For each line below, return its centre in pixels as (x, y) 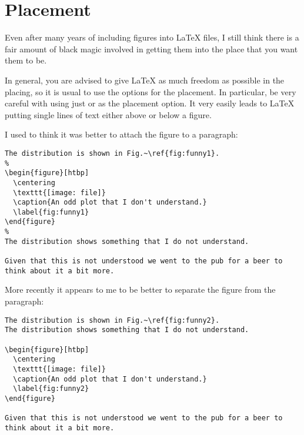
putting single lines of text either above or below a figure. (108, 114)
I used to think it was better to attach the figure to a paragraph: (121, 134)
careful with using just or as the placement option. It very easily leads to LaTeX (150, 103)
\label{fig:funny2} (51, 389)
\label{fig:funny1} (51, 212)
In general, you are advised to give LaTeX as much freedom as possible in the (145, 80)
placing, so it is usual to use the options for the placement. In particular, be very (151, 91)
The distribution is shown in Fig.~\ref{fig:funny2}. (112, 320)
